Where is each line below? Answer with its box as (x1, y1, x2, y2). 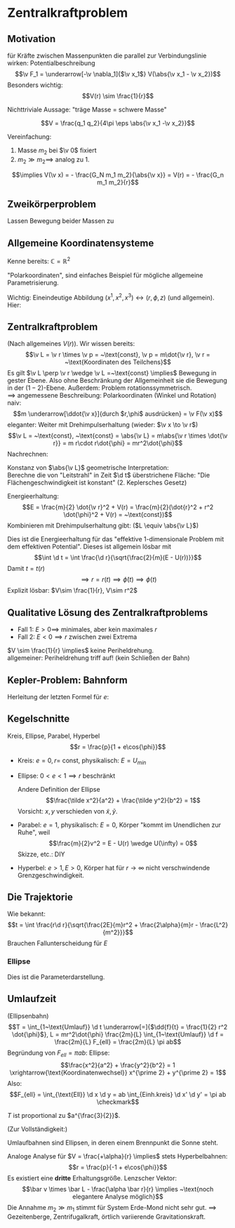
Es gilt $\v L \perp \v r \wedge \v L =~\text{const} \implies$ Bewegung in (7, 369, 217, 377)
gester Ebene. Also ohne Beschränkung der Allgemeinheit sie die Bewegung (7, 377, 228, 385)
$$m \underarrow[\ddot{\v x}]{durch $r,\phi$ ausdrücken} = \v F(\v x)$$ (13, 410, 223, 418)
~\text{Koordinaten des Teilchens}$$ (64, 358, 172, 366)
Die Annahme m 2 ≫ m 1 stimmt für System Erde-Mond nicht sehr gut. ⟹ (7, 1203, 217, 1214)
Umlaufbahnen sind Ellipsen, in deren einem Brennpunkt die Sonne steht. (7, 1138, 219, 1147)
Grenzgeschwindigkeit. (17, 871, 84, 879)
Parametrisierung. (7, 278, 60, 287)
